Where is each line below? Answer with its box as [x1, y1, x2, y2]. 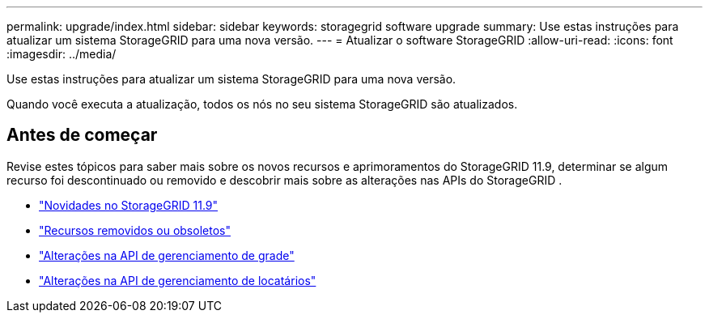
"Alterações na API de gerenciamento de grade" [39, 248, 295, 262]
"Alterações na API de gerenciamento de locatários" [39, 273, 316, 287]
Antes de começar [6, 125, 158, 146]
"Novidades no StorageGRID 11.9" [39, 198, 219, 212]
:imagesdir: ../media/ [6, 47, 117, 61]
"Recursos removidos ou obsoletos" [39, 223, 231, 237]
